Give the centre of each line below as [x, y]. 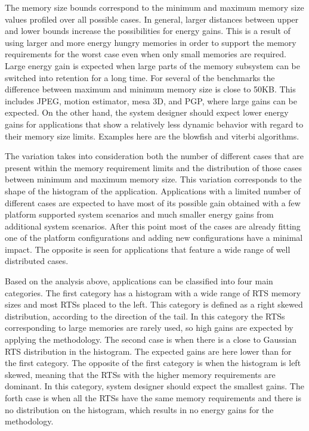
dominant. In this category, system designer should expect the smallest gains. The [154, 386]
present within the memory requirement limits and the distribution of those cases [154, 167]
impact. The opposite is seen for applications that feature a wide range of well [148, 249]
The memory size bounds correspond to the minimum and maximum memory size [154, 7]
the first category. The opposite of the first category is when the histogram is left [153, 363]
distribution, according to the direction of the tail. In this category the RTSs [145, 316]
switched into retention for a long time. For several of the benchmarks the [140, 77]
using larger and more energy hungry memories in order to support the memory [151, 42]
